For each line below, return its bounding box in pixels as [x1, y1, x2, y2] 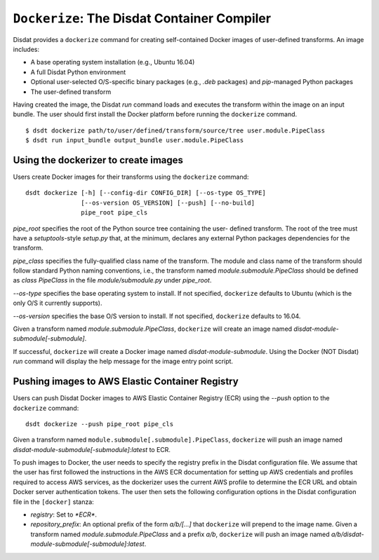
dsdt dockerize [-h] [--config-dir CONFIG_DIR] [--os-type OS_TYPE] [25, 189, 266, 197]
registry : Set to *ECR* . [30, 510, 98, 519]
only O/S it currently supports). [13, 299, 102, 308]
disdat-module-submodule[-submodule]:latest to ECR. [13, 445, 171, 453]
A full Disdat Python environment [30, 67, 126, 76]
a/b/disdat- [331, 530, 364, 538]
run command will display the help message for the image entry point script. [13, 357, 234, 366]
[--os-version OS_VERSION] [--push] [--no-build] [81, 198, 255, 207]
